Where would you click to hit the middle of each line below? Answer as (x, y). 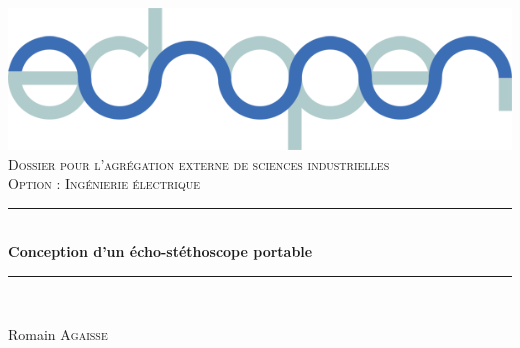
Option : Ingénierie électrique (104, 183)
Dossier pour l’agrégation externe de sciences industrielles (199, 163)
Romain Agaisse (58, 333)
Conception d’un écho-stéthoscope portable (160, 251)
